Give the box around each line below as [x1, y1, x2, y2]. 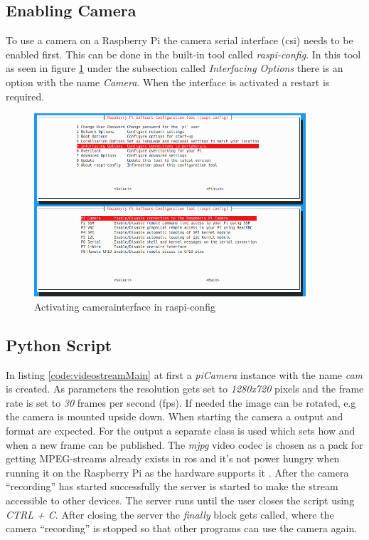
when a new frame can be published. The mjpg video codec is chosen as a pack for [6, 437, 363, 452]
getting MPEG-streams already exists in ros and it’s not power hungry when [6, 451, 340, 466]
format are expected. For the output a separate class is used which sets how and [6, 423, 355, 438]
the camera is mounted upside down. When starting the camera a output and [6, 409, 343, 424]
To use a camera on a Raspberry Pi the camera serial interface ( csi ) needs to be [6, 33, 353, 48]
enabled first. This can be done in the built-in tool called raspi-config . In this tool [6, 46, 361, 61]
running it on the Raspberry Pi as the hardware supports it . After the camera [6, 464, 349, 479]
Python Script [6, 333, 112, 355]
